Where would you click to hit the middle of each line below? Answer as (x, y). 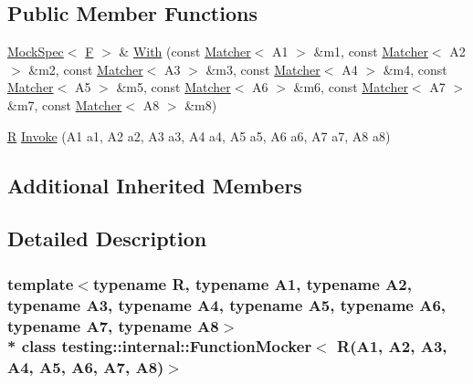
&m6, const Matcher (351, 87)
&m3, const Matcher (263, 69)
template (41, 283)
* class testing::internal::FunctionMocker (160, 346)
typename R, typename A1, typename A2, (252, 283)
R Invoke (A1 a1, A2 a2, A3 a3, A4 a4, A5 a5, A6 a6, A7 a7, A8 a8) (199, 135)
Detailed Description (107, 239)
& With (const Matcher (185, 52)
